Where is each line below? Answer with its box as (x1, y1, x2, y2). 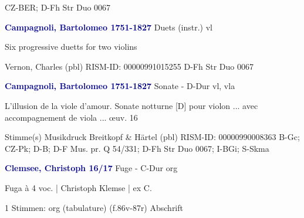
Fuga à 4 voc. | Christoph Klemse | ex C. (5, 181, 152, 193)
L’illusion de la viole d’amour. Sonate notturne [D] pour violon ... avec (5, 99, 258, 111)
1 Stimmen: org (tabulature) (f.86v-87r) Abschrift (5, 201, 183, 213)
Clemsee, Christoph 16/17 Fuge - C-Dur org (5, 162, 178, 174)
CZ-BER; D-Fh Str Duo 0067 (5, 1, 111, 13)
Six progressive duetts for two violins (5, 40, 137, 53)
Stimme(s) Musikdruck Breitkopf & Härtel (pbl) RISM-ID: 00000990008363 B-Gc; (5, 131, 300, 143)
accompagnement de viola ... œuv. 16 (5, 111, 138, 123)
